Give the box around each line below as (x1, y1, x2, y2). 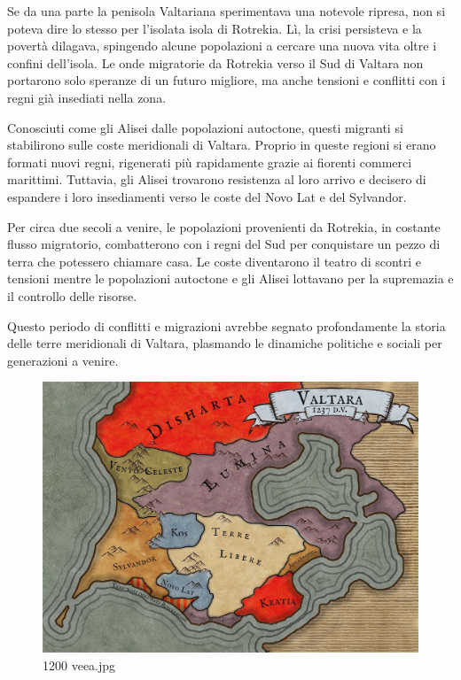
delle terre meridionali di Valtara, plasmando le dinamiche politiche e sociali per (7, 334, 442, 352)
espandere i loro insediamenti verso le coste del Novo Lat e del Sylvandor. (7, 187, 407, 205)
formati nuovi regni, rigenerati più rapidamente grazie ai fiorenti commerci (7, 152, 412, 171)
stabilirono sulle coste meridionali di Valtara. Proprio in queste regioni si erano (7, 135, 436, 154)
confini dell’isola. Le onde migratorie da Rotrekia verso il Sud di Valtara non (7, 53, 424, 72)
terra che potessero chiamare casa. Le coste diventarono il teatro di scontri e (7, 251, 422, 270)
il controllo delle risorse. (7, 286, 137, 305)
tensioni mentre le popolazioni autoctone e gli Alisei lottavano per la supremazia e (7, 269, 454, 288)
